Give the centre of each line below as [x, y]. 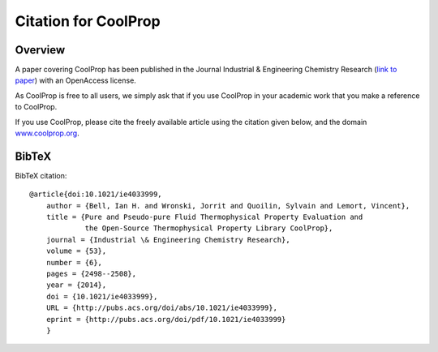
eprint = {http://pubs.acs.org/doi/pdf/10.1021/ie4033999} [166, 319]
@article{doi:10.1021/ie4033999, [96, 194]
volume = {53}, [76, 251]
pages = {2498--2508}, [91, 274]
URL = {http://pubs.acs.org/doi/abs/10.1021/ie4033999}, [161, 308]
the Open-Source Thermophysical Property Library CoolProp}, [209, 228]
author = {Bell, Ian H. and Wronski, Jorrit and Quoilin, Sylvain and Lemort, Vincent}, [228, 206]
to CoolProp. [36, 107]
